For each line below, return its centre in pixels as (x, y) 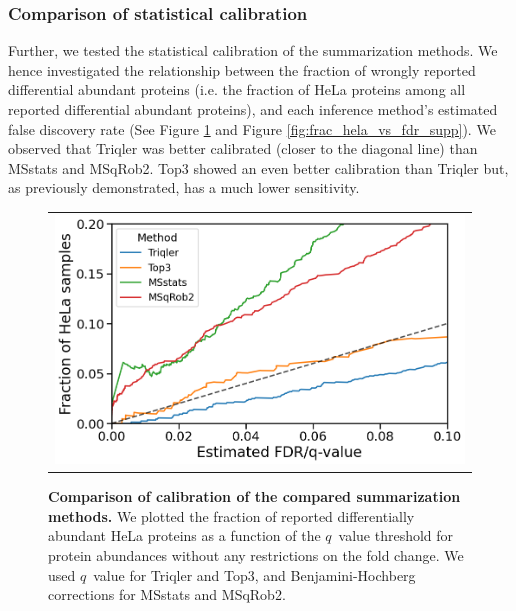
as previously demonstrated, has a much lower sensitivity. (184, 187)
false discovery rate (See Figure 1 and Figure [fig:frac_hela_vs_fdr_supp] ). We (252, 128)
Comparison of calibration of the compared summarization (254, 496)
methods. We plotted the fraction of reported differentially (231, 515)
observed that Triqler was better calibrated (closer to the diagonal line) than (243, 148)
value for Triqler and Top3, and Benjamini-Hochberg (254, 574)
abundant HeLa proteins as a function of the (184, 535)
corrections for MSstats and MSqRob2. (167, 594)
